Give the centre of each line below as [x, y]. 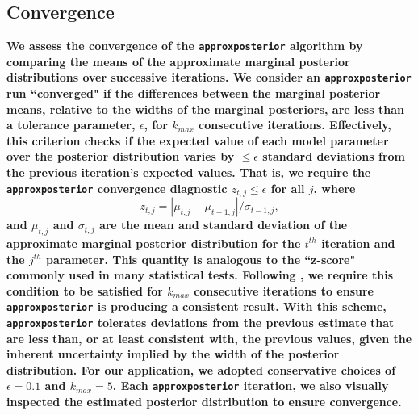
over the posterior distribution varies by [121, 156]
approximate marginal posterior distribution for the [154, 243]
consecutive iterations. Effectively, [295, 125]
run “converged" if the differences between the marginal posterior [194, 93]
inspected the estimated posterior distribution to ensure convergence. [204, 402]
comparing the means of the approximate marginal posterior [178, 61]
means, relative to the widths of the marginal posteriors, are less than [205, 109]
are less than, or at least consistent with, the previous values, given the [209, 338]
